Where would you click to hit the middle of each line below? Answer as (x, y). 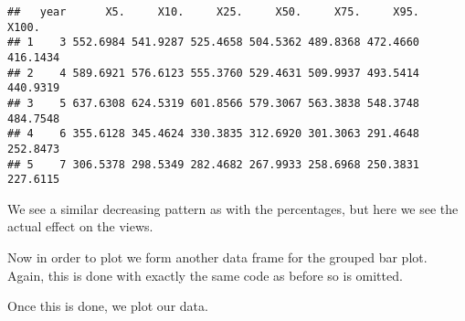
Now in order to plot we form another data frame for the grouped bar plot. (217, 257)
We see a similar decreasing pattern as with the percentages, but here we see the (233, 208)
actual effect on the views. (80, 226)
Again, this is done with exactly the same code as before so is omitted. (205, 275)
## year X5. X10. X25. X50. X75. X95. (214, 12)
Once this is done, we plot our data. (108, 306)
